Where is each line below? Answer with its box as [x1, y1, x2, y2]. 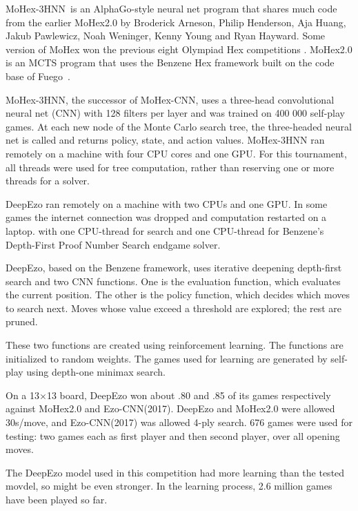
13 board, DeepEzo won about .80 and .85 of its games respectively [46, 387, 331, 402]
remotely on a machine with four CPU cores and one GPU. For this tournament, [6, 146, 347, 160]
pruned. [6, 314, 38, 329]
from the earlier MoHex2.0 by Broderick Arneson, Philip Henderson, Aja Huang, [6, 15, 346, 29]
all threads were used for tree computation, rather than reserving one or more [6, 160, 335, 174]
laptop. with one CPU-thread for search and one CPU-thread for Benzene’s [6, 223, 324, 238]
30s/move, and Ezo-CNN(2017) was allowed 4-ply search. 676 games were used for [6, 415, 353, 430]
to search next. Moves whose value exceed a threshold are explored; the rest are [6, 300, 342, 315]
